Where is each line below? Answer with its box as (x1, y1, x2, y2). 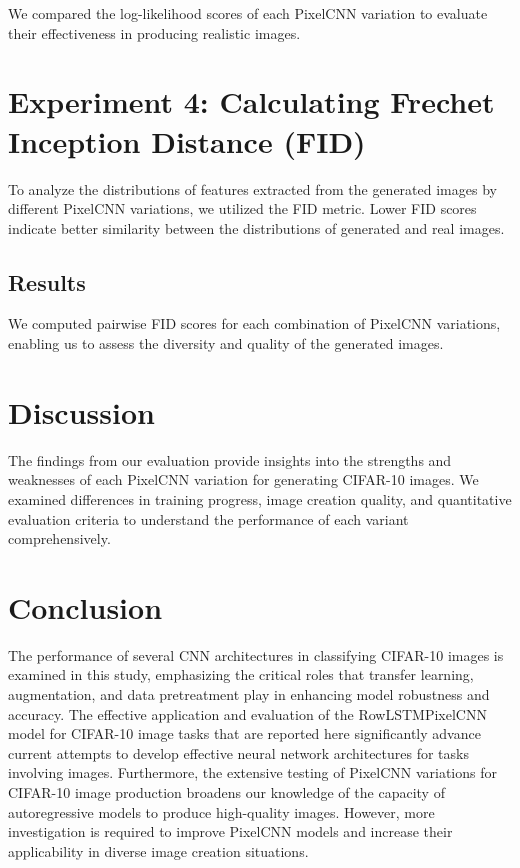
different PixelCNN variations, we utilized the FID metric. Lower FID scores (8, 198, 477, 219)
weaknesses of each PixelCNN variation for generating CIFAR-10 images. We (8, 469, 479, 490)
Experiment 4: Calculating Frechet (8, 81, 495, 122)
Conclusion (8, 586, 163, 627)
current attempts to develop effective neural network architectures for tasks (8, 742, 469, 763)
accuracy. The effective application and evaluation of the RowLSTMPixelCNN (8, 703, 487, 724)
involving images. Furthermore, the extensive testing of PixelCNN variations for (8, 762, 497, 783)
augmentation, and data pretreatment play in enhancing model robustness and (8, 684, 490, 705)
